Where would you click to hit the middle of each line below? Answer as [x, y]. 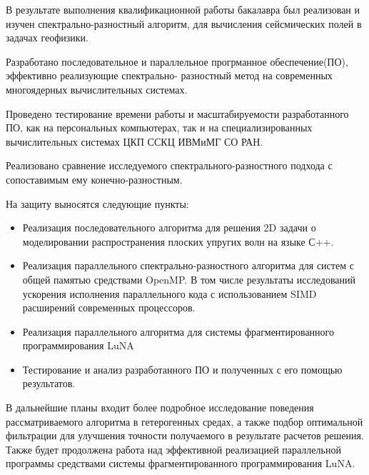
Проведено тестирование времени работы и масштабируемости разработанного [177, 113]
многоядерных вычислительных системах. [97, 89]
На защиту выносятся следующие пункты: [97, 203]
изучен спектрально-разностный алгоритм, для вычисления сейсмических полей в [184, 23]
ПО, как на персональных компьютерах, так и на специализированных [159, 127]
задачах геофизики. [47, 37]
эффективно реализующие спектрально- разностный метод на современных [169, 75]
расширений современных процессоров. [109, 307]
